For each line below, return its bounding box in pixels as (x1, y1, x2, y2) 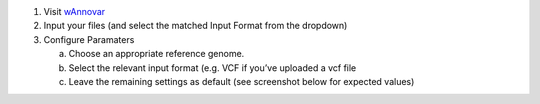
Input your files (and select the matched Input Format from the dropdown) (43, 20, 348, 32)
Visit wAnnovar (43, 6, 106, 17)
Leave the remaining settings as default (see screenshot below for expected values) (68, 75, 415, 87)
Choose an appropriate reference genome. (68, 48, 245, 60)
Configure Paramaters (43, 33, 135, 45)
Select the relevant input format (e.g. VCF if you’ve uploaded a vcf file (68, 61, 357, 74)
